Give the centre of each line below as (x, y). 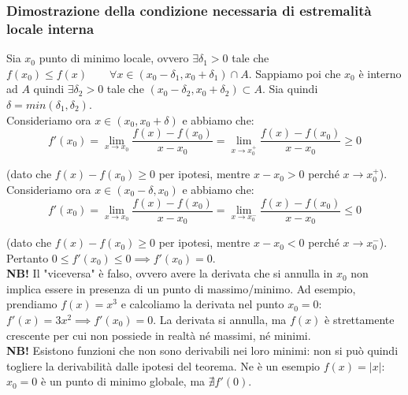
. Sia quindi (290, 89)
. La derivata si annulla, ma (220, 320)
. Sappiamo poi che (295, 73)
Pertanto (28, 257)
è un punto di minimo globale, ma (123, 381)
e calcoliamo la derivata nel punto (202, 304)
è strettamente (360, 320)
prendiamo (32, 304)
